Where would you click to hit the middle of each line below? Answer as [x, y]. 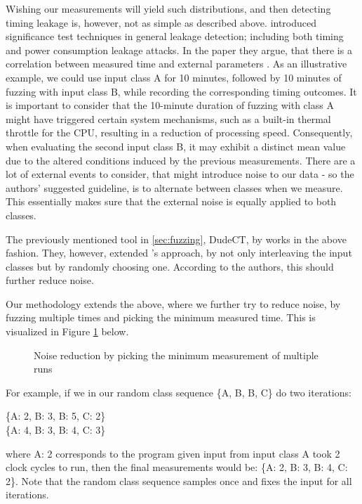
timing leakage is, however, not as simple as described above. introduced [161, 22]
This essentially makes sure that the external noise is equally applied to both [171, 201]
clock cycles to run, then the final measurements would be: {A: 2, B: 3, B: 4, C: [177, 467]
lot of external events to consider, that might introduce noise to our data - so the [180, 174]
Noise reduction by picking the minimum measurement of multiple [176, 355]
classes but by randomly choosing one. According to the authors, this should [170, 266]
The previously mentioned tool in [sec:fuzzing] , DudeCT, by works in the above [176, 239]
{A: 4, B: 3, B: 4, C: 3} [56, 430]
